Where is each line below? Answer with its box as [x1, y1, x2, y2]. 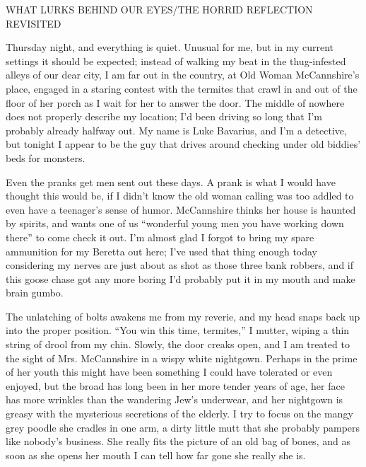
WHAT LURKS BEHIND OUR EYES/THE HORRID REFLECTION [6, 2, 313, 16]
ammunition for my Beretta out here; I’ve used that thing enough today [6, 243, 318, 258]
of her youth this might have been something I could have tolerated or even [6, 364, 333, 379]
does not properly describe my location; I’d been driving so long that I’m [6, 109, 323, 124]
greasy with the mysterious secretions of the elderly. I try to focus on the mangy [6, 406, 353, 421]
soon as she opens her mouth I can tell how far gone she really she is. [6, 447, 306, 462]
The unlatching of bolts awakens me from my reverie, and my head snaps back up [6, 309, 360, 323]
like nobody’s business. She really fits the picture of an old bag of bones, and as [6, 434, 350, 449]
